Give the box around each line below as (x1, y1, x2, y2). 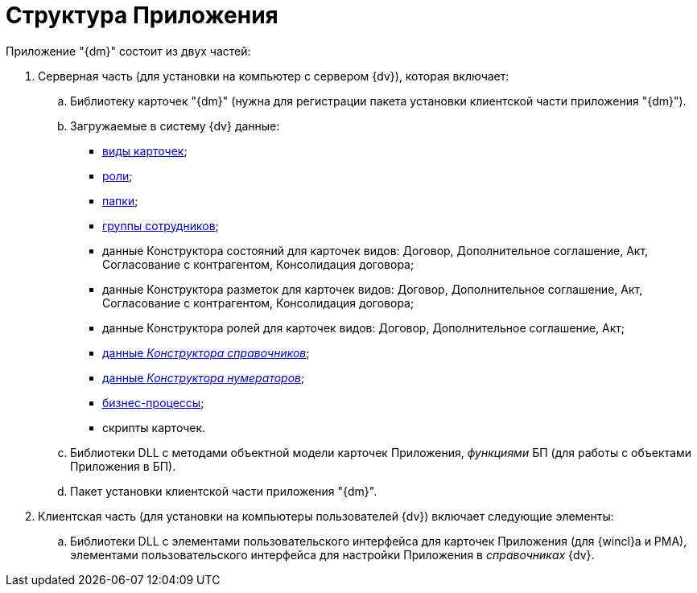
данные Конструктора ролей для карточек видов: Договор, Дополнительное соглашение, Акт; (102, 320, 625, 335)
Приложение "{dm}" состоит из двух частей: (6, 43, 251, 58)
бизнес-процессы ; (102, 395, 204, 410)
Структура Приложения (6, 2, 278, 29)
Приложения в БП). (70, 459, 176, 473)
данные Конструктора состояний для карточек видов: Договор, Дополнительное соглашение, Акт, (102, 243, 649, 257)
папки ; (102, 193, 138, 208)
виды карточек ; (102, 143, 188, 158)
